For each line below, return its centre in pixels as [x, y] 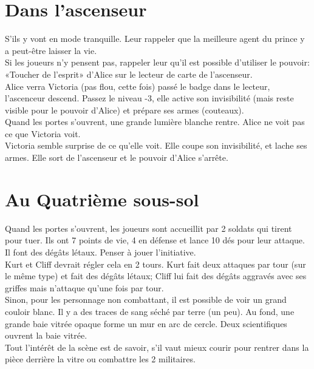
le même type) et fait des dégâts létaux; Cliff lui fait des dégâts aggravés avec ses [156, 276]
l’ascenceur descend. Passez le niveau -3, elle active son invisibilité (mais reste [149, 98]
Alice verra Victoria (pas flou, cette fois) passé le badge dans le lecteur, [138, 86]
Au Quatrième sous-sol [102, 199]
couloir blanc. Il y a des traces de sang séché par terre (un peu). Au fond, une [150, 311]
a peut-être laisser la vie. [51, 50]
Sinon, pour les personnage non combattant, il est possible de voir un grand [146, 300]
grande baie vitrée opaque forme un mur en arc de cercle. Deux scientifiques [146, 323]
